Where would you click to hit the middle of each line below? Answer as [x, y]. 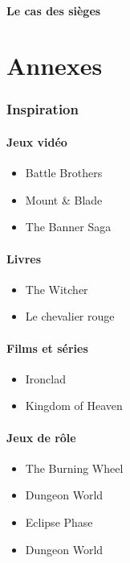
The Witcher [57, 289]
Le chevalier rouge [70, 316]
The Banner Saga [68, 227]
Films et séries [47, 348]
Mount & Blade [64, 199]
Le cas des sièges [54, 10]
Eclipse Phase [59, 522]
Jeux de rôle [41, 437]
